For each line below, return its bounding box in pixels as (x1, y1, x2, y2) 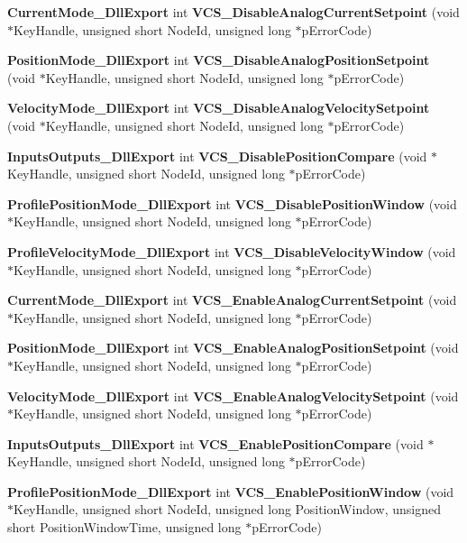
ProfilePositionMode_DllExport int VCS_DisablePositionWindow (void (7, 194, 457, 213)
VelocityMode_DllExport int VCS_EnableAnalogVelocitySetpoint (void (7, 386, 459, 405)
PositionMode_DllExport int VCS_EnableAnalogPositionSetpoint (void (7, 338, 459, 357)
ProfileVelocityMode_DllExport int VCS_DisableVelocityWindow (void (7, 242, 456, 261)
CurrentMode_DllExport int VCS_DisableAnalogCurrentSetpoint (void (7, 3, 460, 21)
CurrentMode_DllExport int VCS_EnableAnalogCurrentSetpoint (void (7, 290, 457, 309)
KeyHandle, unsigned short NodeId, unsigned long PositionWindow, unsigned (14, 500, 441, 519)
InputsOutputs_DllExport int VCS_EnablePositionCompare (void (7, 434, 424, 453)
